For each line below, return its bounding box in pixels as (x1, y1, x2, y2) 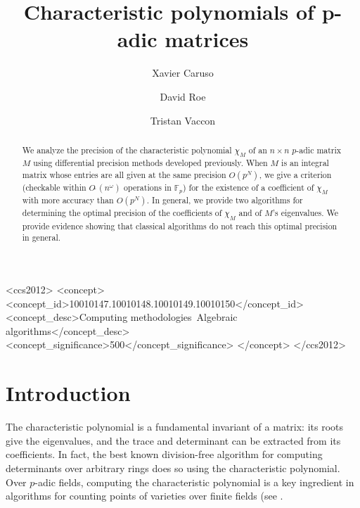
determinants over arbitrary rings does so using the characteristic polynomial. (6, 460, 340, 475)
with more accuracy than (22, 194, 114, 206)
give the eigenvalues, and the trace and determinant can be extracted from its (6, 433, 341, 447)
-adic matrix (296, 144, 342, 155)
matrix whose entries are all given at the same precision (22, 168, 226, 180)
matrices (165, 25, 249, 53)
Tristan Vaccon (150, 113, 216, 127)
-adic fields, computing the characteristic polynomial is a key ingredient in (34, 474, 354, 489)
